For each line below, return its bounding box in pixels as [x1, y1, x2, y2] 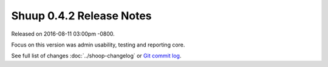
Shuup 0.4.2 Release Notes [11, 9, 152, 22]
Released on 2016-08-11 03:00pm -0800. [11, 30, 115, 37]
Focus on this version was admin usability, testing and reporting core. [11, 41, 185, 48]
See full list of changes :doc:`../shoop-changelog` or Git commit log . [11, 52, 182, 60]
